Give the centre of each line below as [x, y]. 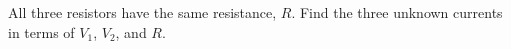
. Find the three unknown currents [397, 12]
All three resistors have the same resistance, [142, 12]
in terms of [41, 31]
